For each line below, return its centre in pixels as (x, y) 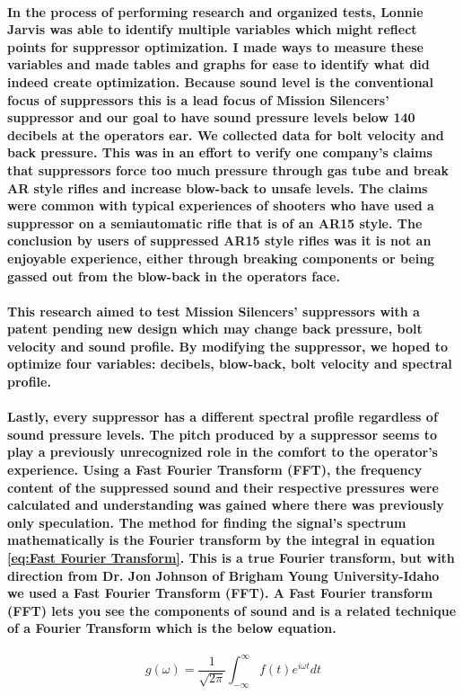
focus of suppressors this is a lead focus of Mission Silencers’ (198, 99)
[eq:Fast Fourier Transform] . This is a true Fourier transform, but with (231, 557)
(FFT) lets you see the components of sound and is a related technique (232, 610)
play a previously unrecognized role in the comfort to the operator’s (223, 452)
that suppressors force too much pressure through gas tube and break (228, 169)
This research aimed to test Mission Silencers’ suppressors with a (214, 311)
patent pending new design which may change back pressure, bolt (215, 329)
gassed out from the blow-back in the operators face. (174, 276)
